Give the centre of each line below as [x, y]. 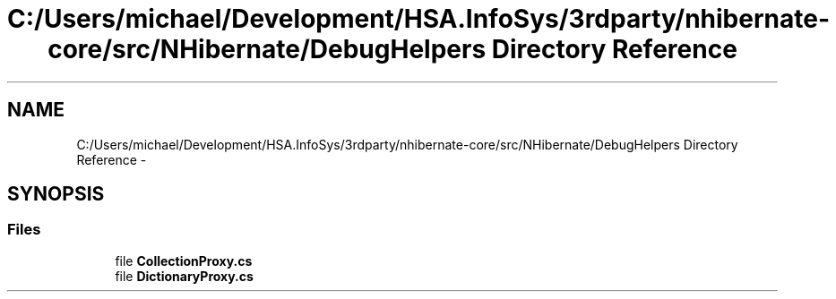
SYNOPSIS [56, 194]
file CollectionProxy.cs [184, 261]
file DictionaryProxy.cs [184, 276]
